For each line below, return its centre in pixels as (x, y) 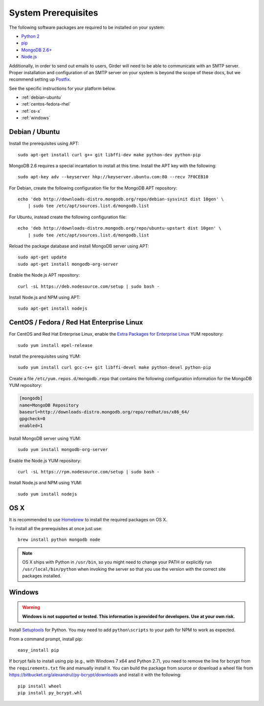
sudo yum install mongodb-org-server (63, 450)
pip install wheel (40, 686)
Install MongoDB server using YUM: (45, 438)
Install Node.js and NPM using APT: (45, 297)
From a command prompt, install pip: (46, 639)
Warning (31, 607)
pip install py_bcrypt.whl (50, 693)
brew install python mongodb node (59, 540)
